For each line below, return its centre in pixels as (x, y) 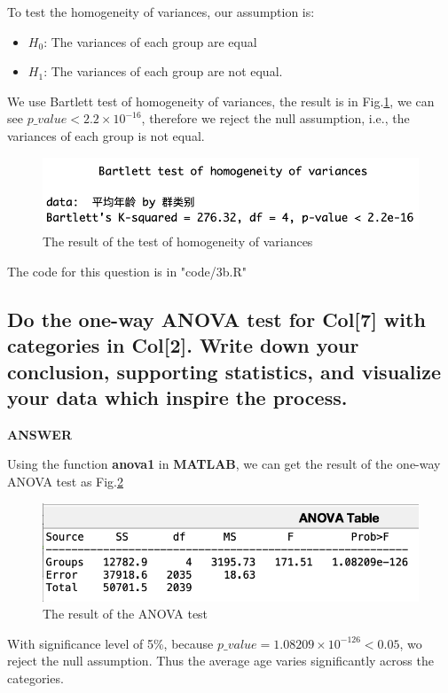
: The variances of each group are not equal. (163, 71)
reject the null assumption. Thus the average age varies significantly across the (220, 661)
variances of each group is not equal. (106, 135)
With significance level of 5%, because (110, 643)
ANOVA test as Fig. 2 (65, 481)
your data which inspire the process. (177, 397)
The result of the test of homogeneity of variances (178, 241)
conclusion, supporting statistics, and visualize (224, 371)
